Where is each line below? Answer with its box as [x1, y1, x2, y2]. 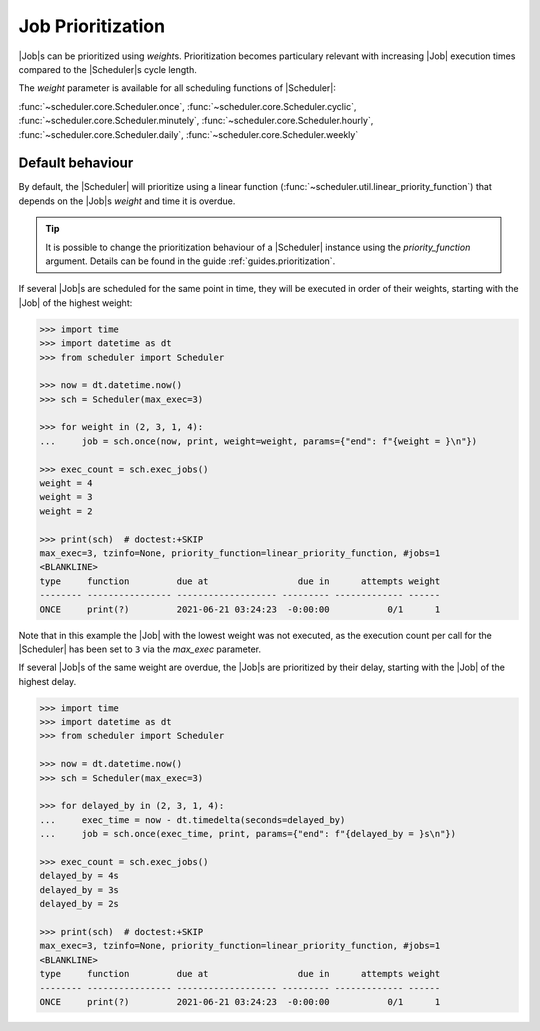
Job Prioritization [18, 15, 165, 37]
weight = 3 [39, 491, 93, 503]
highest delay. [18, 675, 77, 687]
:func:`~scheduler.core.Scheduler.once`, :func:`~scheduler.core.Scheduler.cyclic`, [18, 100, 357, 112]
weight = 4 [39, 478, 93, 489]
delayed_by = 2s [39, 898, 120, 910]
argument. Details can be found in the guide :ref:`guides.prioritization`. [45, 255, 336, 267]
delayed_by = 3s [39, 884, 120, 895]
